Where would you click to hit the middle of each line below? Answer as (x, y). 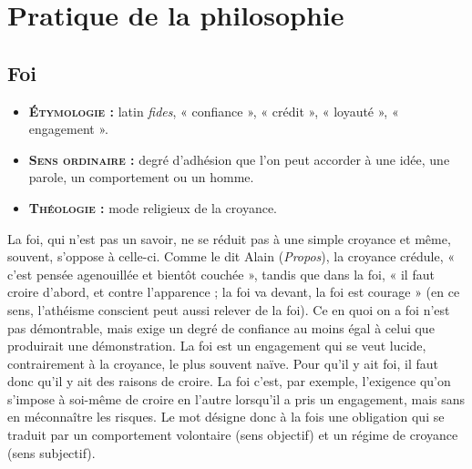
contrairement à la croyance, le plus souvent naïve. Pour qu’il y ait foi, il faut (223, 363)
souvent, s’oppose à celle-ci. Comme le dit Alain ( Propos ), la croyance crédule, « (231, 256)
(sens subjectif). (51, 452)
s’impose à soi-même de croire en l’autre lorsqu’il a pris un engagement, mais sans (236, 398)
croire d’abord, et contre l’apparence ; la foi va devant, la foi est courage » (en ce (234, 292)
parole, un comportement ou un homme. (141, 177)
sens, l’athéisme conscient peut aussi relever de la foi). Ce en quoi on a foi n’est (229, 309)
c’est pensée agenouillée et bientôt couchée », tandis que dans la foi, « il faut (221, 274)
